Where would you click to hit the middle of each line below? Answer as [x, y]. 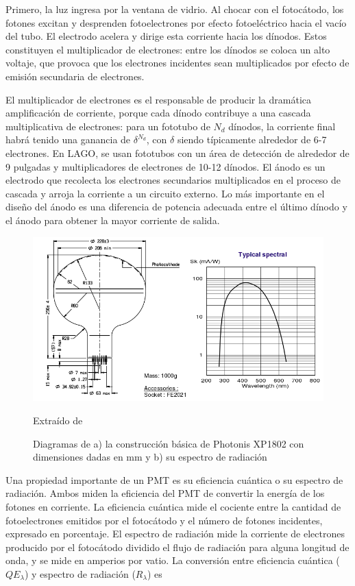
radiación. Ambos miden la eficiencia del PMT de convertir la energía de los [165, 493]
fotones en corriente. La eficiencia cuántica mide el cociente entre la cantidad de [173, 507]
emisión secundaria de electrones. [75, 76]
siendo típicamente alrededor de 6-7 [252, 139]
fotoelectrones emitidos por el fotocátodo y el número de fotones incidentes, [164, 520]
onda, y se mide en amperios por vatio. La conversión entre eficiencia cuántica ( [173, 560]
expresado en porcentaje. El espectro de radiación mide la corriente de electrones [175, 534]
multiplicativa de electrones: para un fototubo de [108, 126]
